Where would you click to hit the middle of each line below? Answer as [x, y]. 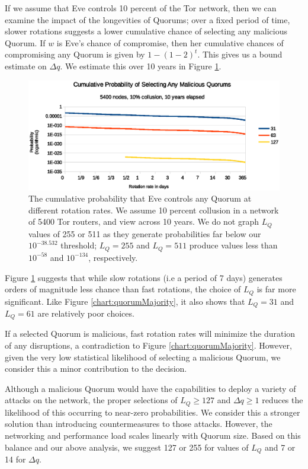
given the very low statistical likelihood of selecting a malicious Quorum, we [143, 357]
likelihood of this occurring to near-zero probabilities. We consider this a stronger [153, 412]
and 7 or [280, 447]
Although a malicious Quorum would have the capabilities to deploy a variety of [150, 388]
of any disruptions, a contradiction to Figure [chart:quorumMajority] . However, [148, 345]
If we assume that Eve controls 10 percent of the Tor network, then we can [141, 8]
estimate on [26, 66]
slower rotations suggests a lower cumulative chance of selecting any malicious [146, 31]
